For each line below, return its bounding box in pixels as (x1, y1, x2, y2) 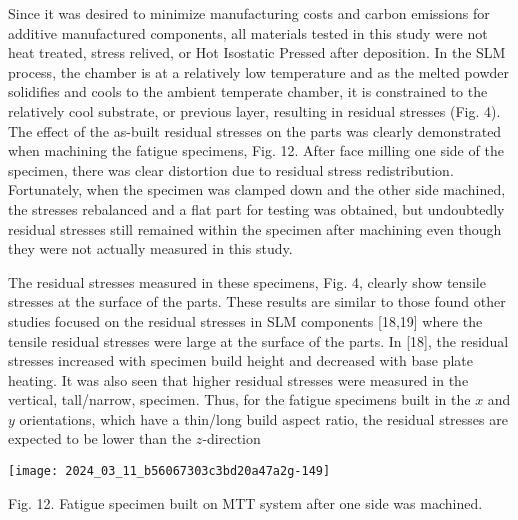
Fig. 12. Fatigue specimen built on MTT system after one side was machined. (8, 492, 483, 513)
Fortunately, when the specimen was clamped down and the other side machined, (8, 179, 506, 200)
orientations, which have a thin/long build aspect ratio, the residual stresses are (19, 408, 508, 429)
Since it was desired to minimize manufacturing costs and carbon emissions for (8, 3, 490, 23)
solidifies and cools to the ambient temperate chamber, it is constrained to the (8, 81, 488, 102)
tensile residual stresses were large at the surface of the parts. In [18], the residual (8, 330, 509, 351)
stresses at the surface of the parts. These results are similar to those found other (8, 291, 506, 312)
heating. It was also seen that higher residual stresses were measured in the (8, 369, 469, 390)
